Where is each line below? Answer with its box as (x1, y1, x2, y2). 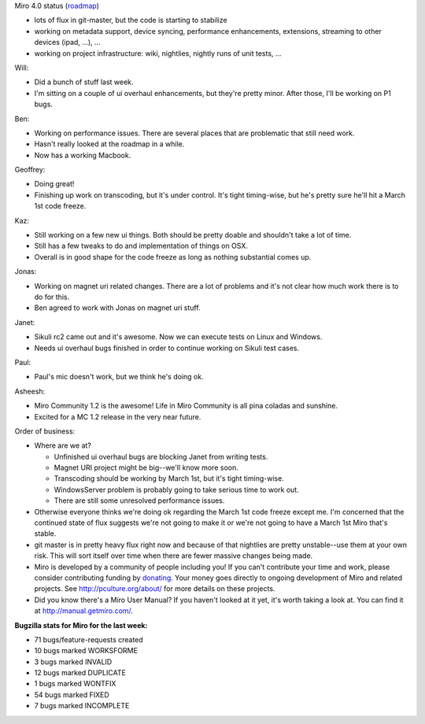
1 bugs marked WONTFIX (34, 679, 116, 689)
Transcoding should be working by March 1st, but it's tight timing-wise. (54, 474, 285, 483)
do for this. (34, 292, 70, 301)
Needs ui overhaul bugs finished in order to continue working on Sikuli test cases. (34, 343, 299, 353)
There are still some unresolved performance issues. (54, 496, 225, 505)
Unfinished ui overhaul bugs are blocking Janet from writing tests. (54, 452, 268, 461)
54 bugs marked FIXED (34, 689, 109, 700)
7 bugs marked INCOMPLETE (34, 701, 130, 711)
